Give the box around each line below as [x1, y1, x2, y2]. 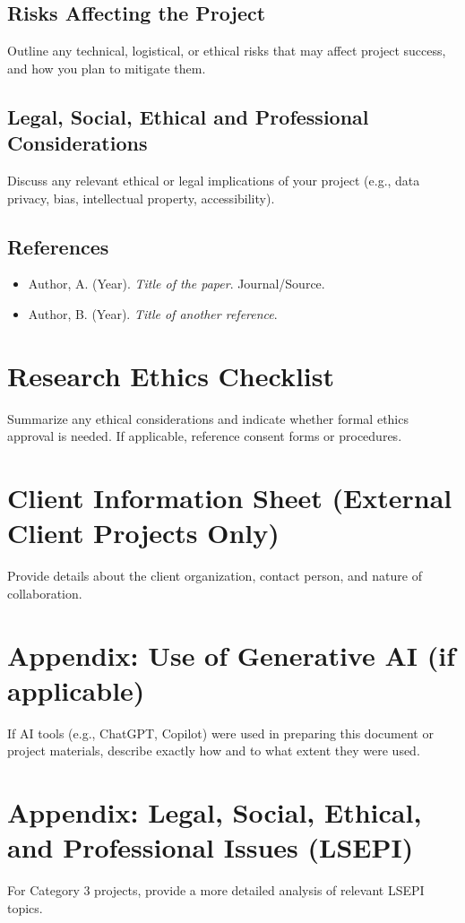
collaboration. [7, 583, 82, 602]
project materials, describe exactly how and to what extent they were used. [7, 741, 420, 760]
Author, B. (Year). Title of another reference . [28, 304, 278, 323]
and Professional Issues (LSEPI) [7, 829, 414, 866]
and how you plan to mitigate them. [7, 58, 206, 77]
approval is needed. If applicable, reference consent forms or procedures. [7, 427, 402, 445]
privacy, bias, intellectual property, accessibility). [7, 188, 275, 207]
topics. [7, 898, 43, 917]
